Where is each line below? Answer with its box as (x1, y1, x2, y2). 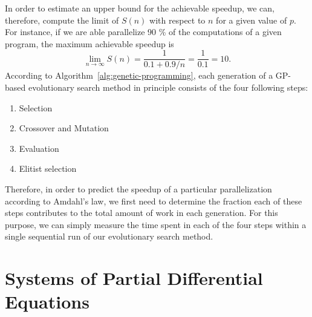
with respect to (149, 13, 206, 26)
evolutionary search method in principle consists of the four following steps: (28, 81, 308, 94)
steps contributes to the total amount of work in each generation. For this (5, 206, 278, 219)
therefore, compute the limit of (5, 13, 119, 26)
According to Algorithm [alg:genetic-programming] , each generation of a (5, 69, 273, 82)
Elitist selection (19, 162, 77, 175)
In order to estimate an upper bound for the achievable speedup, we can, (5, 2, 275, 14)
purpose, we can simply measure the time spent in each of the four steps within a (5, 218, 307, 230)
